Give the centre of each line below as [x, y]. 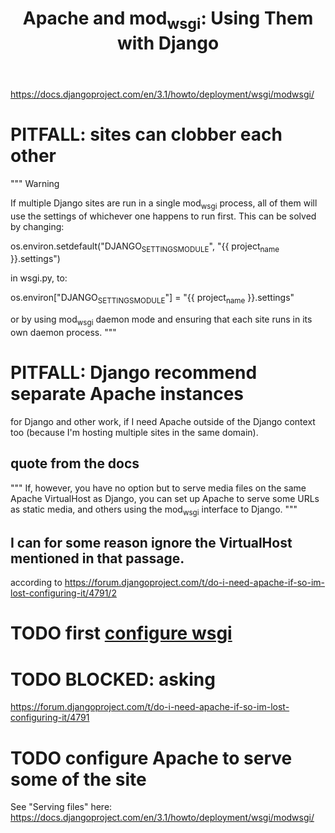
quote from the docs [75, 463]
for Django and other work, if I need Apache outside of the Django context [163, 421]
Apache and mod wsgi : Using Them [168, 20]
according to [36, 583]
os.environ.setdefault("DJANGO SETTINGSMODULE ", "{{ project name [145, 247]
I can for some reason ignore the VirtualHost [151, 542]
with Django [168, 43]
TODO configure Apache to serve [151, 758]
